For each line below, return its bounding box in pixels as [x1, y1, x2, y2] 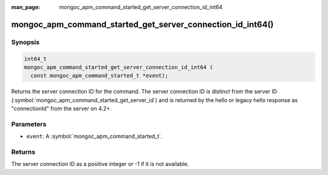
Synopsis [11, 38, 39, 46]
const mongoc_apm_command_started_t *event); [30, 72, 168, 79]
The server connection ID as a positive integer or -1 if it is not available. [11, 160, 190, 168]
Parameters [11, 120, 47, 128]
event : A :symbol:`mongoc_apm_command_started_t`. [26, 132, 163, 140]
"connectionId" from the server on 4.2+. [11, 105, 112, 112]
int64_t [24, 55, 47, 62]
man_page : [11, 4, 41, 10]
